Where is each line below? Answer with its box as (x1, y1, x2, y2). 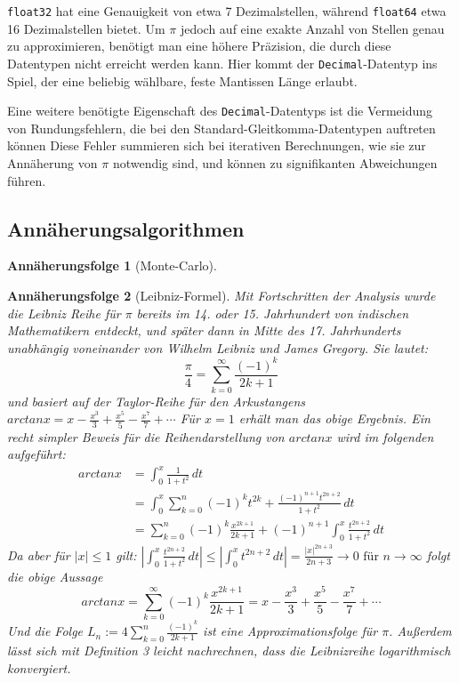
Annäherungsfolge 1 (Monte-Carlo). (7, 256, 217, 275)
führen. (7, 171, 46, 189)
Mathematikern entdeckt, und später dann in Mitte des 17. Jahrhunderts (7, 321, 401, 340)
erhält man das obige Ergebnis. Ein (238, 409, 431, 428)
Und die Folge (7, 622, 84, 640)
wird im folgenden (336, 427, 434, 446)
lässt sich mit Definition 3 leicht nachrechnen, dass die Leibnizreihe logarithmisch (7, 640, 451, 659)
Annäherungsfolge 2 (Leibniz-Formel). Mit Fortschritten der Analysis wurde (7, 285, 436, 304)
